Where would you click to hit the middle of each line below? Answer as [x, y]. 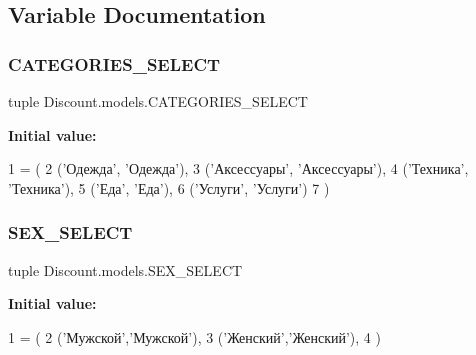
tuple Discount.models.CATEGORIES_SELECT [158, 101]
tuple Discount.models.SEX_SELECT [125, 269]
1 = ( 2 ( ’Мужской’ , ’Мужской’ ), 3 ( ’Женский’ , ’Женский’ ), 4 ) [194, 336]
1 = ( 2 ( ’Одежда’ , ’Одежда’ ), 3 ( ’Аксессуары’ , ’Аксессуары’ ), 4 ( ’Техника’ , [238, 168]
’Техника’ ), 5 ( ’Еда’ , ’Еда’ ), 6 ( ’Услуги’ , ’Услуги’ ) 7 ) [169, 187]
